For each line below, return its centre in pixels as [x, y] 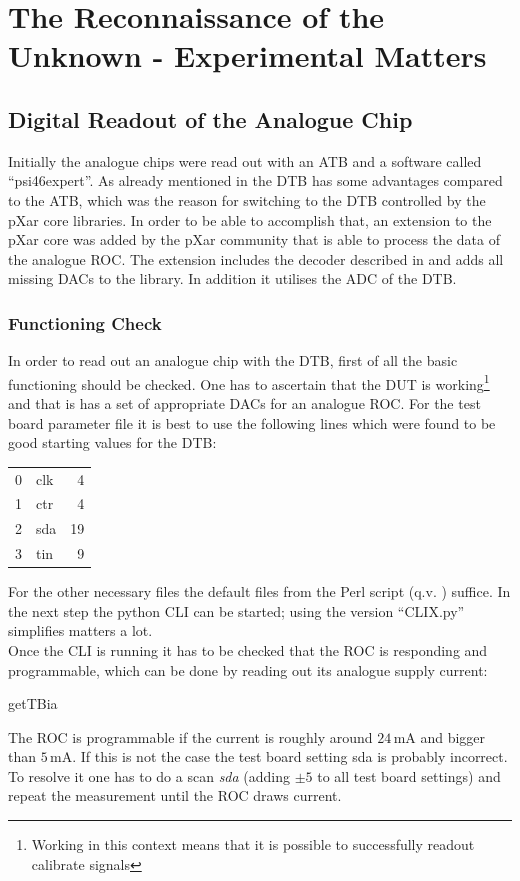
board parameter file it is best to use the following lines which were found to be [252, 422]
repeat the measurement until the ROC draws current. [175, 795]
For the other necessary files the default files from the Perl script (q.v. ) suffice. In [259, 591]
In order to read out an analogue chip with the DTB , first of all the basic [233, 360]
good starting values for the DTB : [112, 442]
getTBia [33, 703]
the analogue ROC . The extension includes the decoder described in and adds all [256, 258]
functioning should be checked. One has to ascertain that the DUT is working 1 [249, 382]
